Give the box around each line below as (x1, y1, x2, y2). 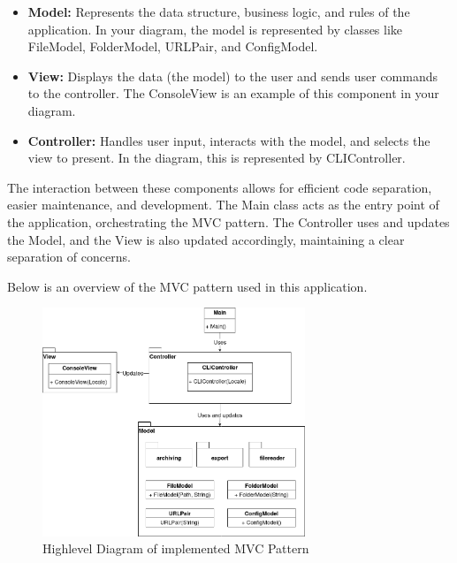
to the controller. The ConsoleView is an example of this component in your (27, 84, 439, 103)
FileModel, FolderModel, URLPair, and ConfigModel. (27, 37, 318, 56)
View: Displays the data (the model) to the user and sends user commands (27, 66, 438, 85)
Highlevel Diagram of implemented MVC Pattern (42, 539, 309, 558)
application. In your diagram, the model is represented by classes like (27, 19, 403, 38)
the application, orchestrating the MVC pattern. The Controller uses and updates (7, 212, 450, 231)
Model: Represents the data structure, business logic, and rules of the (27, 3, 410, 20)
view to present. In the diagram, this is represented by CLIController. (27, 148, 406, 167)
